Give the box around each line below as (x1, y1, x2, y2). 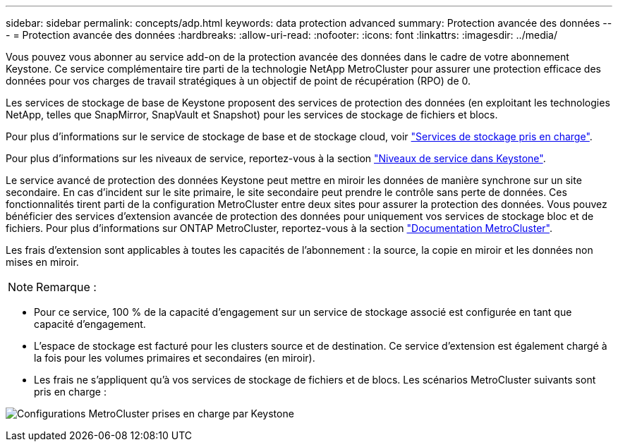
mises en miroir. (6, 256, 79, 268)
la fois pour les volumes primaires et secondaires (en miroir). (34, 352, 315, 364)
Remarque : (36, 280, 97, 294)
